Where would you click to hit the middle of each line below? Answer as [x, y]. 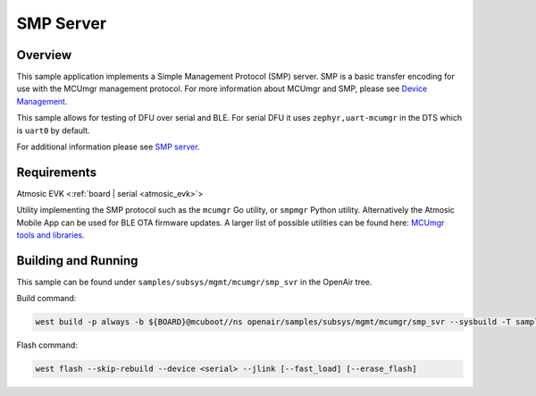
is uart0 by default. [53, 131]
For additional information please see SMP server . [108, 147]
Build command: [46, 299]
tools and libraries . [50, 235]
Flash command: [47, 345]
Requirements [57, 172]
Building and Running [77, 261]
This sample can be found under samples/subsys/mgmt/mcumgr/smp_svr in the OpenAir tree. [194, 282]
